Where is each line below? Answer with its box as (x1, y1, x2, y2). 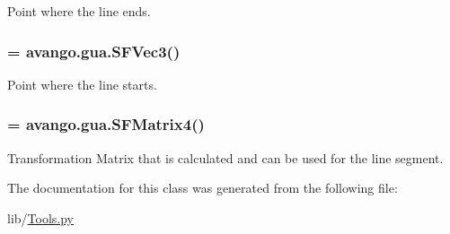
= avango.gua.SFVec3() (7, 39, 181, 62)
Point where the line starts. (7, 74, 157, 93)
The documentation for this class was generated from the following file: (7, 178, 398, 197)
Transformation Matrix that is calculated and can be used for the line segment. (7, 148, 444, 167)
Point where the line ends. (7, 2, 151, 20)
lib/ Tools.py (7, 208, 74, 227)
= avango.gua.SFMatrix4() (7, 113, 205, 135)
